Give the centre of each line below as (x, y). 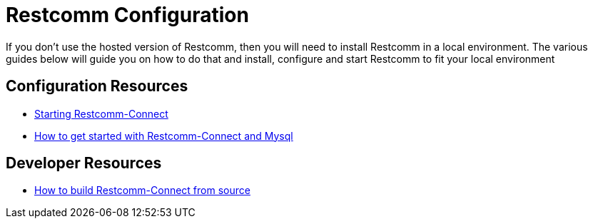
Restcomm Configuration (127, 15)
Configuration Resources (97, 86)
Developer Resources (84, 163)
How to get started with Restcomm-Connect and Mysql (164, 136)
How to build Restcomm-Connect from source (142, 190)
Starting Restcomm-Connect (101, 113)
